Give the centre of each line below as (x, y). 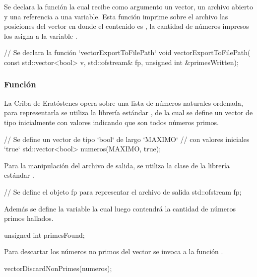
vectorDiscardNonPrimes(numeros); (58, 268)
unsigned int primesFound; (44, 235)
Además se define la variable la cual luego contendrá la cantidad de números (120, 208)
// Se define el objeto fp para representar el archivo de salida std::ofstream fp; (123, 191)
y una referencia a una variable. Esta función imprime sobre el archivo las (116, 16)
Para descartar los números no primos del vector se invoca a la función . (114, 251)
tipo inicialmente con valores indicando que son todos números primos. (111, 122)
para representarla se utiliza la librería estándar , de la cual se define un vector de (128, 112)
